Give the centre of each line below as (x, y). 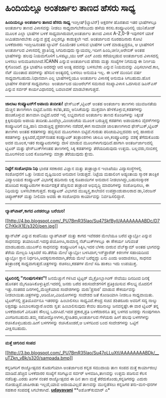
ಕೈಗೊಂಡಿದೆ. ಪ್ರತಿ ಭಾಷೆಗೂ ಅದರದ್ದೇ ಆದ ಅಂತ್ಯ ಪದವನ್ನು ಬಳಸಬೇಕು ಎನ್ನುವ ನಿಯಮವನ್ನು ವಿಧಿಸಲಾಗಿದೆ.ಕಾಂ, (82, 66)
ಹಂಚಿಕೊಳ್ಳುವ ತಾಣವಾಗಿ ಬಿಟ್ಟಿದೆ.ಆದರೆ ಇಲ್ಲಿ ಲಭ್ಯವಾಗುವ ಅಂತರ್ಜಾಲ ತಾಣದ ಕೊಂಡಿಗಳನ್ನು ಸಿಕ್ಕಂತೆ (74, 114)
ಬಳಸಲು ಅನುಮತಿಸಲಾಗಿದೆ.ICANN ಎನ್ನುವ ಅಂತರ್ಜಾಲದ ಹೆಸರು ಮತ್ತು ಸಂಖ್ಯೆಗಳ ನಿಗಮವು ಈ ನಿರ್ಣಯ (80, 61)
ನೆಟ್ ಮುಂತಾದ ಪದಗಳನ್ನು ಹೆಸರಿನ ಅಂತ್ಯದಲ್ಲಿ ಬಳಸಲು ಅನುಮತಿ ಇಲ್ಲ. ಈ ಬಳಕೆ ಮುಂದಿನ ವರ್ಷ (74, 72)
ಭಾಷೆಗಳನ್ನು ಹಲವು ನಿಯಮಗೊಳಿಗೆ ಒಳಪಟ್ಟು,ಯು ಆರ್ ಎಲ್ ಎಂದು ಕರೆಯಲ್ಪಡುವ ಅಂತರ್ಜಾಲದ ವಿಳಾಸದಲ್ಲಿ (82, 56)
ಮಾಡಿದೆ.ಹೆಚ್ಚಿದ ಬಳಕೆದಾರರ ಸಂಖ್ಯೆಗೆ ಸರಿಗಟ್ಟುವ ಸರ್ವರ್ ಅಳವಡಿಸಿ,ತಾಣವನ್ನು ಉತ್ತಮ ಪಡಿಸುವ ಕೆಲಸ (76, 373)
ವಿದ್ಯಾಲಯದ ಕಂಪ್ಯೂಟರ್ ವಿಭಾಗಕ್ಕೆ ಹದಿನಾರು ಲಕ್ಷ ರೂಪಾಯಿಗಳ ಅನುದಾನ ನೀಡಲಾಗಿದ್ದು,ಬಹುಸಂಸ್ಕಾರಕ (77, 179)
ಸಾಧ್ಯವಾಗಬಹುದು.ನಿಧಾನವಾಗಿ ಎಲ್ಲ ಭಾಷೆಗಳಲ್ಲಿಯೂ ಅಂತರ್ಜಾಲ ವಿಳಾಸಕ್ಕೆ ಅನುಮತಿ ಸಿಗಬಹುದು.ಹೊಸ (78, 78)
